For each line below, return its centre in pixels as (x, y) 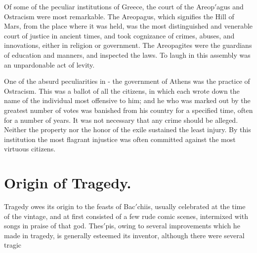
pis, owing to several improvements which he (173, 226)
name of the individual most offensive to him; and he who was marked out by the (127, 100)
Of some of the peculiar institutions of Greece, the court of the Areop (109, 6)
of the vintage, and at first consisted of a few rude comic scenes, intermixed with (126, 216)
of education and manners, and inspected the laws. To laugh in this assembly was (127, 54)
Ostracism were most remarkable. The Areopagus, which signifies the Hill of (119, 16)
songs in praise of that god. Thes (54, 226)
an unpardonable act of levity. (49, 64)
